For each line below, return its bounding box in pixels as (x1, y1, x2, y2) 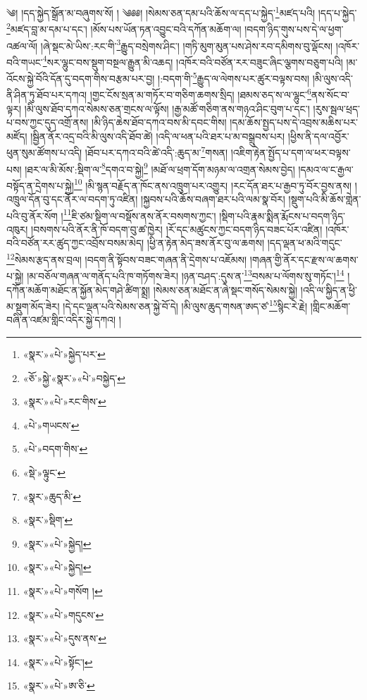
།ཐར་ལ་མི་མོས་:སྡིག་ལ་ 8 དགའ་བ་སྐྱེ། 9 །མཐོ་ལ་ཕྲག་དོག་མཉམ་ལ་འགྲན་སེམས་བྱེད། (25, 159, 295, 176)
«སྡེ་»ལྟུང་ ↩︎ (23, 465, 66, 479)
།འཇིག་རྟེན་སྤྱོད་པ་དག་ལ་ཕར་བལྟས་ (230, 145, 351, 159)
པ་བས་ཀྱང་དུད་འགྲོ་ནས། (6, 115, 89, 130)
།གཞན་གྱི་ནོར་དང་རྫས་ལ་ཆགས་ (249, 252, 359, 266)
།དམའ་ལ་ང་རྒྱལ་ (298, 161, 354, 176)
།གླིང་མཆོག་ (310, 298, 351, 313)
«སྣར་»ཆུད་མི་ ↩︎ (23, 489, 81, 503)
